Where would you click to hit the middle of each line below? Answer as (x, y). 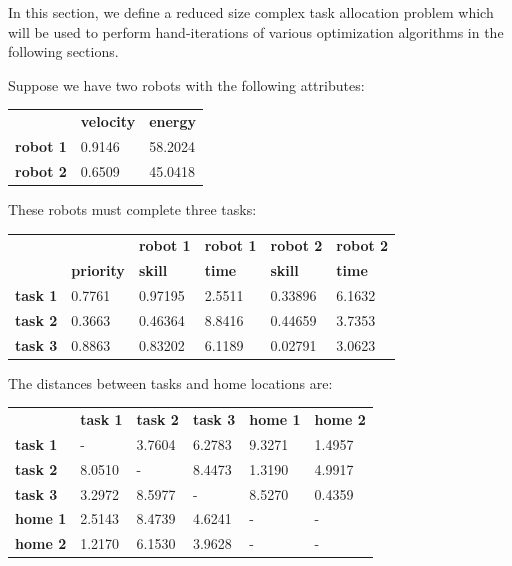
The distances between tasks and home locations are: (170, 382)
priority (98, 270)
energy (173, 121)
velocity (108, 121)
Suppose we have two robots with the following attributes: (186, 84)
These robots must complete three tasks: (132, 208)
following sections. (63, 51)
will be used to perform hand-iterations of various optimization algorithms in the (256, 31)
